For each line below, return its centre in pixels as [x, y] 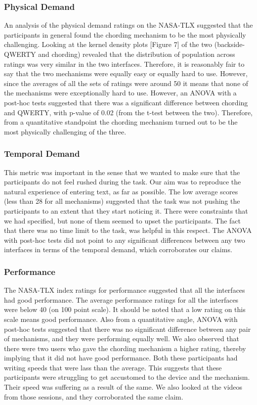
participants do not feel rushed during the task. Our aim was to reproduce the [123, 182]
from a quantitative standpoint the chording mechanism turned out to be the [121, 122]
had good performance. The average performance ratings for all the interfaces [121, 299]
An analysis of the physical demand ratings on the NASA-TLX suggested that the [128, 25]
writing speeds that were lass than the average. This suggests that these [113, 367]
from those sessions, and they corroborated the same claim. [94, 396]
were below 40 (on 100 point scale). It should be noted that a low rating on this [125, 309]
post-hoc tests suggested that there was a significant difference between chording [126, 102]
